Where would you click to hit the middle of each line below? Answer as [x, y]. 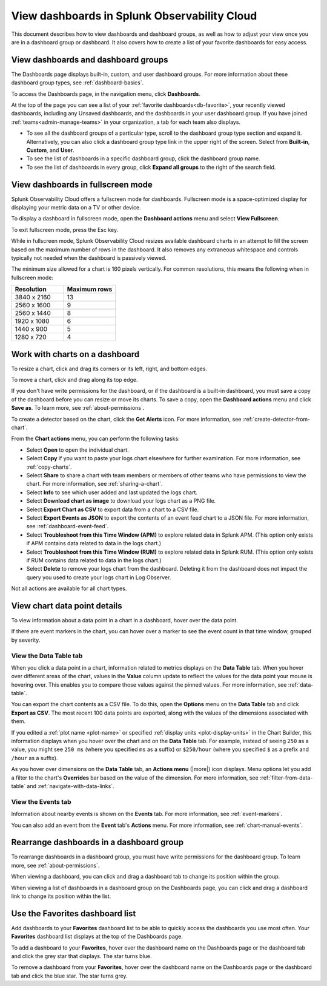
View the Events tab [41, 801]
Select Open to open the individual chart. [78, 450]
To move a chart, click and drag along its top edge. [75, 380]
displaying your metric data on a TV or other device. [76, 208]
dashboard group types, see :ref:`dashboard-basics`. [78, 83]
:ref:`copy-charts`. [49, 467]
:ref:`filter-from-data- [286, 778]
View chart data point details [67, 606]
